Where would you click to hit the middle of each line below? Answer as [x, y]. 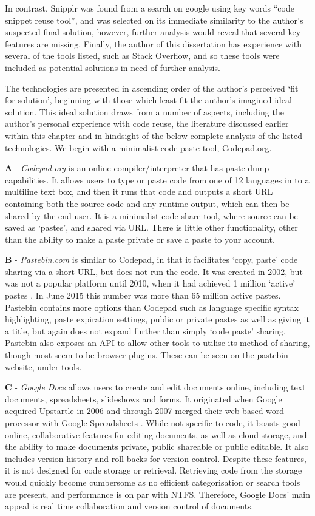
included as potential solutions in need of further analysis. [113, 67]
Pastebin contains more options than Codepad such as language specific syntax [152, 307]
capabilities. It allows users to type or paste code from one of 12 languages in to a [157, 179]
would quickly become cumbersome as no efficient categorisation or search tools [153, 482]
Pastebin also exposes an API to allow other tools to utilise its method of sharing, [157, 343]
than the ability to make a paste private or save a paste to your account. [140, 239]
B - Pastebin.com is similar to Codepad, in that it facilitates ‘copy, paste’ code [151, 260]
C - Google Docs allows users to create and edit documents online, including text [155, 387]
